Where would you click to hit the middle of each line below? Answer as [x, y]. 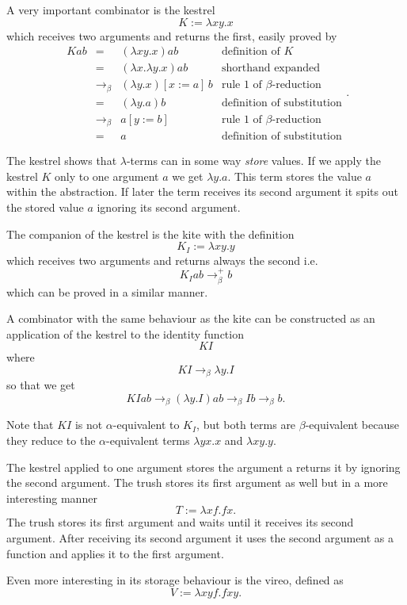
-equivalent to [146, 425]
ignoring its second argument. [169, 207]
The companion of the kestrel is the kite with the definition [150, 234]
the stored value [45, 207]
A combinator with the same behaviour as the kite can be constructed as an [191, 318]
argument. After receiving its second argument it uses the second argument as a [200, 537]
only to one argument [107, 176]
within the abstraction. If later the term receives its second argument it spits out [202, 191]
